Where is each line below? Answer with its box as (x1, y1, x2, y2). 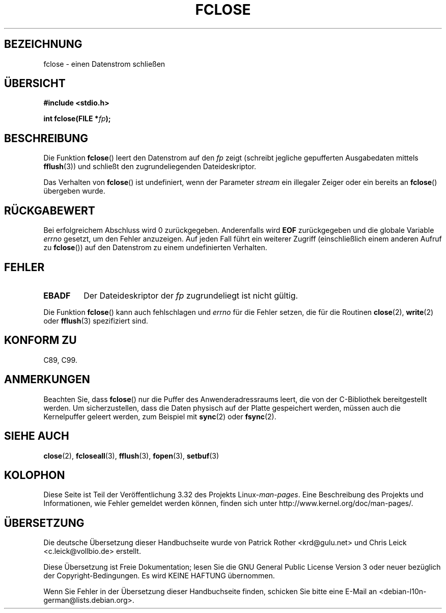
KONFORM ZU (4, 334, 77, 347)
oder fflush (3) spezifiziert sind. (43, 316, 148, 325)
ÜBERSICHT (4, 77, 66, 90)
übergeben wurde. (43, 186, 105, 196)
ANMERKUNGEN (4, 373, 90, 386)
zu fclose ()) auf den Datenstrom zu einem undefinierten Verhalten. (43, 243, 267, 252)
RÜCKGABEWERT (4, 204, 95, 217)
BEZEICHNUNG (4, 38, 82, 51)
